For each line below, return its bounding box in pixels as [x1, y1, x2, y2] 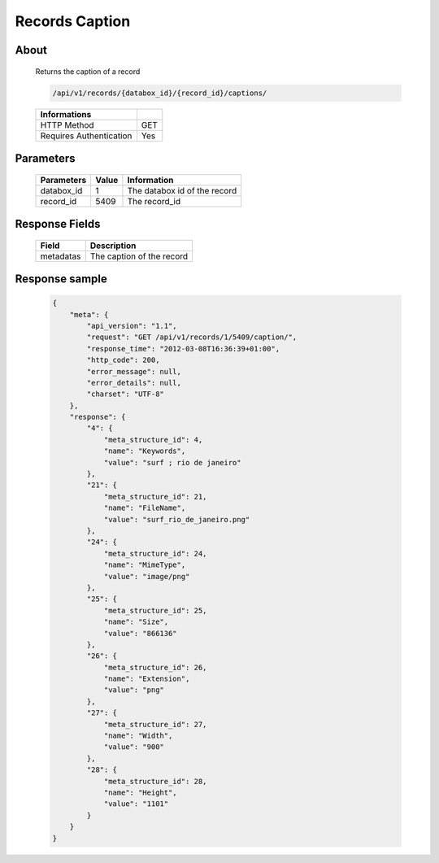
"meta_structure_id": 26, [103, 663, 207, 672]
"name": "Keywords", [103, 447, 186, 455]
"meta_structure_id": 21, [103, 492, 207, 501]
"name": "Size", [103, 617, 169, 626]
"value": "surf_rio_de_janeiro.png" [103, 515, 250, 524]
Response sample [15, 272, 107, 285]
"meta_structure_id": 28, [103, 777, 207, 786]
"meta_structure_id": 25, [103, 606, 207, 615]
